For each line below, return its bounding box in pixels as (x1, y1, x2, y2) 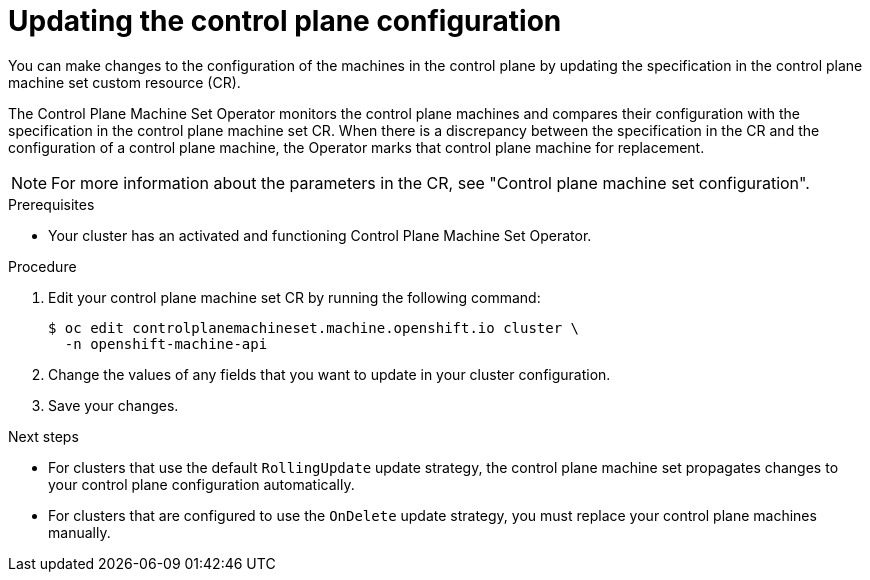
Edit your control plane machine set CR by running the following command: (48, 288, 541, 306)
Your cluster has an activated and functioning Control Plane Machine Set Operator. (48, 226, 592, 244)
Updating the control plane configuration (8, 4, 562, 38)
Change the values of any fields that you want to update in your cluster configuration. (48, 365, 611, 383)
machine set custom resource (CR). (8, 73, 241, 91)
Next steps (8, 427, 79, 445)
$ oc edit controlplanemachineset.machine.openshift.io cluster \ (48, 319, 580, 336)
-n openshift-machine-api (64, 335, 268, 352)
